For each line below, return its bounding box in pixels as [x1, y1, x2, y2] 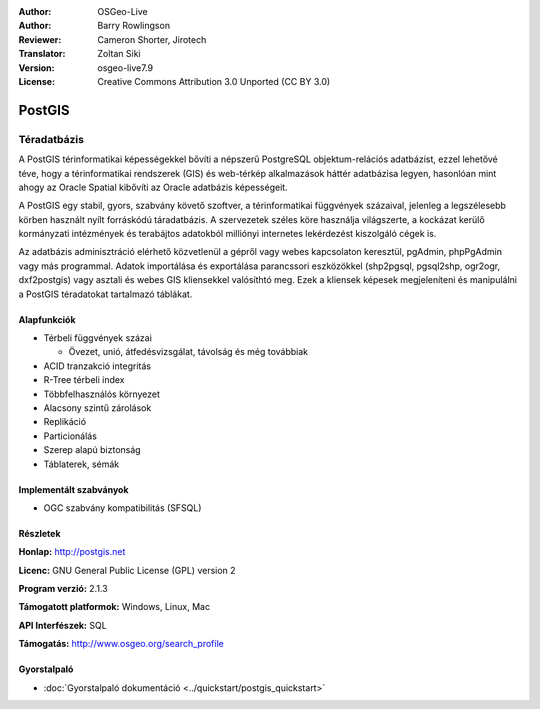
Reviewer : [18, 33, 62, 45]
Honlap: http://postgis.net [18, 546, 126, 558]
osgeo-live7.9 [97, 61, 154, 74]
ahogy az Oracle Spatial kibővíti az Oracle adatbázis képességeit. [18, 181, 289, 193]
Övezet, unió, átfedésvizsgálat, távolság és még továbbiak [68, 346, 309, 358]
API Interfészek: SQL [18, 619, 107, 631]
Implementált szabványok [18, 483, 129, 495]
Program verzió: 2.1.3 [18, 583, 109, 595]
